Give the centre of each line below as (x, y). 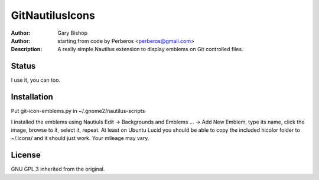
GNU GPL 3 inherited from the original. (58, 169)
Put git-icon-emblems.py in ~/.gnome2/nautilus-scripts (78, 111)
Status (23, 66)
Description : (27, 49)
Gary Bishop (73, 33)
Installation (32, 97)
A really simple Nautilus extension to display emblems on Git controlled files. (150, 49)
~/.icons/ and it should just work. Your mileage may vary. (80, 138)
